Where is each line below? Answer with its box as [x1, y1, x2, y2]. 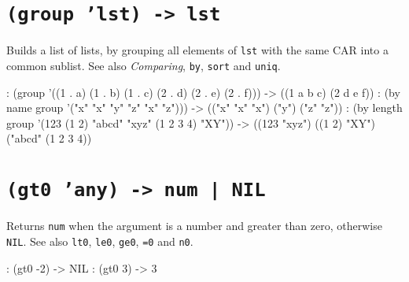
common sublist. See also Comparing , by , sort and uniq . [6, 57, 281, 73]
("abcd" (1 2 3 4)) [6, 130, 92, 147]
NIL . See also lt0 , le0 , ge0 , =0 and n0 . [6, 232, 193, 249]
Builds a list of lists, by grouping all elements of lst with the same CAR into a [6, 42, 389, 58]
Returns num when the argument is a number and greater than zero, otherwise [6, 217, 382, 234]
